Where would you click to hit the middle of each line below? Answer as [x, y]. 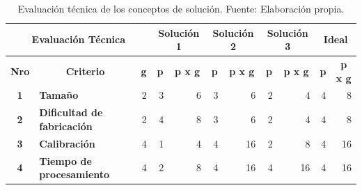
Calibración [67, 143]
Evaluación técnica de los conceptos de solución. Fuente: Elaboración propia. [181, 8]
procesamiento [74, 174]
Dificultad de [71, 112]
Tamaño [59, 95]
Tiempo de [65, 160]
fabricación [66, 126]
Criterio [85, 71]
